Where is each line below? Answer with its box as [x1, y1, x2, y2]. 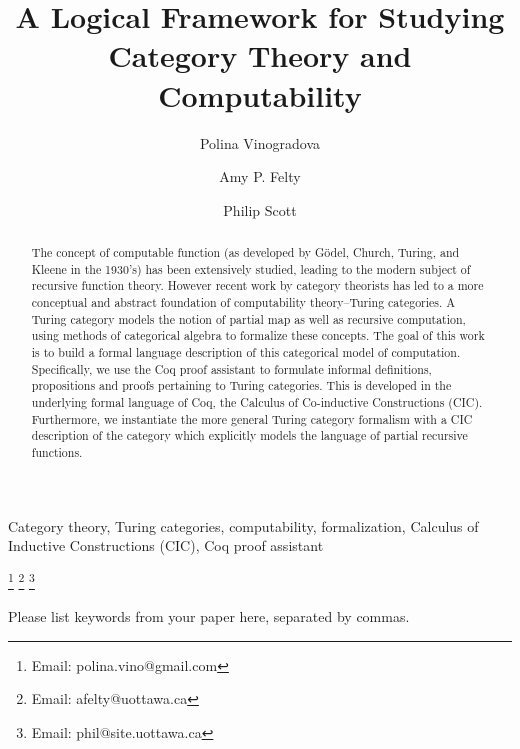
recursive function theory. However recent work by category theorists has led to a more [31, 277, 484, 294]
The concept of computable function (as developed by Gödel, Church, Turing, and [31, 244, 460, 261]
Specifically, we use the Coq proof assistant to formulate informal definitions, [31, 360, 432, 377]
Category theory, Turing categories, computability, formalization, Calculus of [8, 515, 479, 536]
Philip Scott [223, 199, 297, 220]
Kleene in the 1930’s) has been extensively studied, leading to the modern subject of [31, 260, 471, 277]
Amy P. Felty [219, 166, 301, 187]
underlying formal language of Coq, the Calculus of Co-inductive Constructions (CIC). [31, 393, 483, 410]
